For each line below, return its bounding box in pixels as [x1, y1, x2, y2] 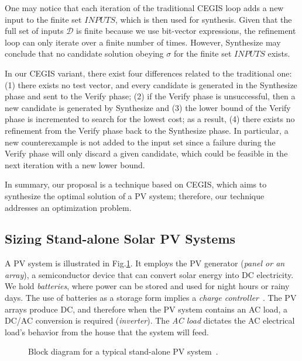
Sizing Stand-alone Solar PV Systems [5, 230, 236, 248]
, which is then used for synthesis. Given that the [115, 13, 292, 25]
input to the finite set [5, 13, 82, 25]
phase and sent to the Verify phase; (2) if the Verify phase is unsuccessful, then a [5, 90, 296, 102]
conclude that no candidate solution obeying [5, 47, 164, 60]
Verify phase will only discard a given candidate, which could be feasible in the [5, 147, 288, 159]
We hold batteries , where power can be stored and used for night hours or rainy [5, 280, 290, 292]
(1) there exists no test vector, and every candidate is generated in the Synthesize [5, 78, 297, 91]
